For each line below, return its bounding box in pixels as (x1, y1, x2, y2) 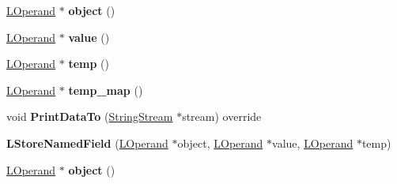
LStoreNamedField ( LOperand (6, 134, 168, 151)
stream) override (182, 108, 262, 125)
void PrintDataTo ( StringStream (6, 108, 173, 125)
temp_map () (68, 81, 143, 98)
